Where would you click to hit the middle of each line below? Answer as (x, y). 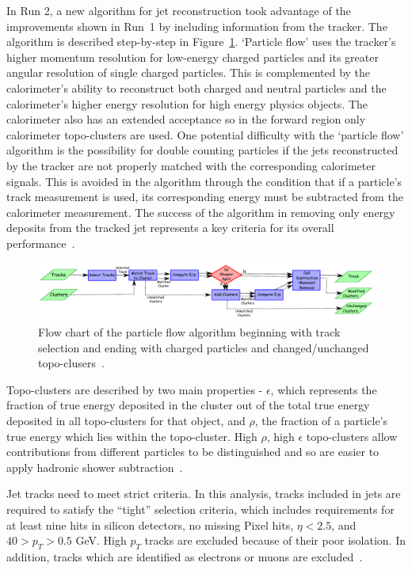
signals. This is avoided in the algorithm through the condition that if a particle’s (204, 181)
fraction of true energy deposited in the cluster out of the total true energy (188, 405)
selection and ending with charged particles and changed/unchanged (204, 347)
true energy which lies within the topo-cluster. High (132, 436)
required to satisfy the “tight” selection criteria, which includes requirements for (200, 509)
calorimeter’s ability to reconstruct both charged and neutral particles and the (196, 87)
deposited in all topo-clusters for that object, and (126, 421)
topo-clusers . (71, 363)
